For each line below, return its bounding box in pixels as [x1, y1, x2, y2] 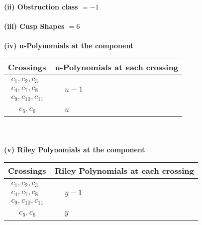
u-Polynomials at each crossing [55, 61, 178, 73]
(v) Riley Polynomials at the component [4, 144, 145, 154]
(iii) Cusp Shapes [4, 21, 65, 31]
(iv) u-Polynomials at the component [4, 40, 134, 51]
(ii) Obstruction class [4, 1, 78, 11]
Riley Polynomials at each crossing [55, 165, 194, 177]
